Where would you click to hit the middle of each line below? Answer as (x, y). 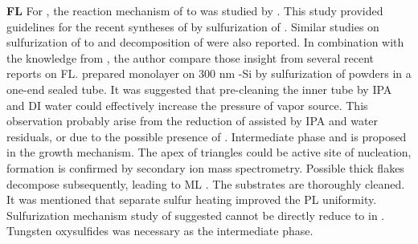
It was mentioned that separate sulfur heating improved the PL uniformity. (192, 199)
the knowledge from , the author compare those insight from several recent (190, 57)
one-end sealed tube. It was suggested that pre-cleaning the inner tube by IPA (199, 89)
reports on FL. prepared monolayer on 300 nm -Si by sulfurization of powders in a (209, 73)
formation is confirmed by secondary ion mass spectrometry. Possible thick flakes (205, 167)
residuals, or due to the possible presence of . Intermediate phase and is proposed (207, 136)
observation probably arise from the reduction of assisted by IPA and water (193, 121)
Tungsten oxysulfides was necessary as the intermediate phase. (160, 231)
